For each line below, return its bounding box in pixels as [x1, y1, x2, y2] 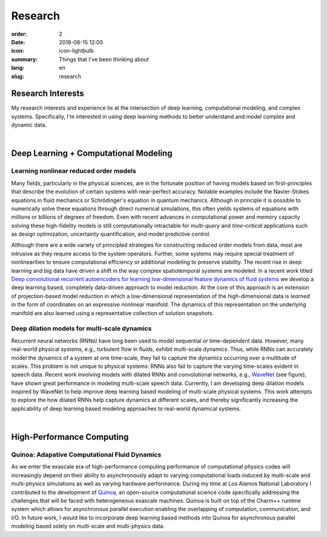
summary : [11, 55, 38, 63]
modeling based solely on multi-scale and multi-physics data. [11, 522, 165, 530]
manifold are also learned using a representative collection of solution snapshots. [11, 309, 214, 316]
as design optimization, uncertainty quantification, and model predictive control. [11, 230, 211, 238]
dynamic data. [11, 121, 47, 128]
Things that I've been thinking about [59, 55, 149, 63]
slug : [11, 73, 24, 80]
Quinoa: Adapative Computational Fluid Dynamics [11, 450, 162, 459]
